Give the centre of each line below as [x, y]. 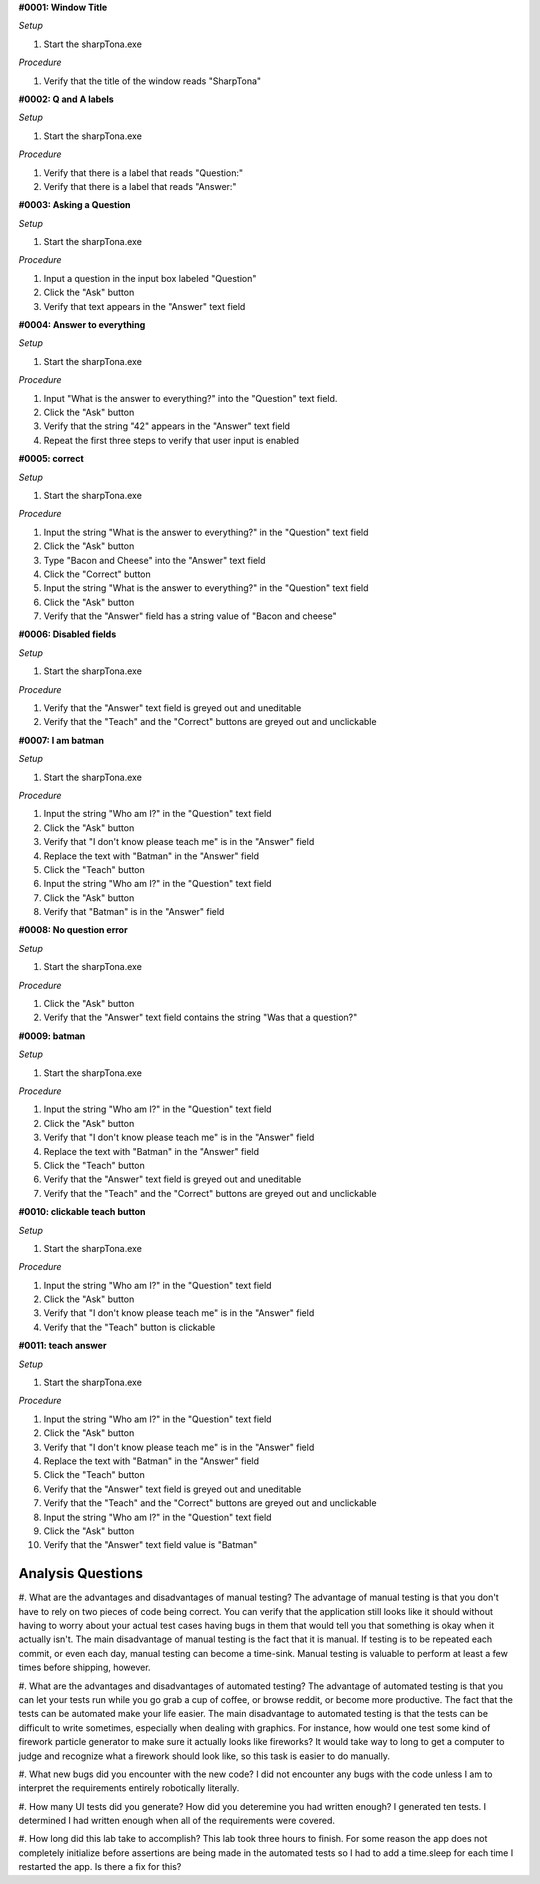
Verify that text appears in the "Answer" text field [144, 306]
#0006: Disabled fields [67, 634]
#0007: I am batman [61, 740]
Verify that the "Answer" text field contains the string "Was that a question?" [200, 1017]
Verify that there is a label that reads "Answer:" [140, 186]
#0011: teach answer [62, 1346]
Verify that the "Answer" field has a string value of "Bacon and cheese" [190, 616]
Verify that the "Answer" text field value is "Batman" [150, 1545]
